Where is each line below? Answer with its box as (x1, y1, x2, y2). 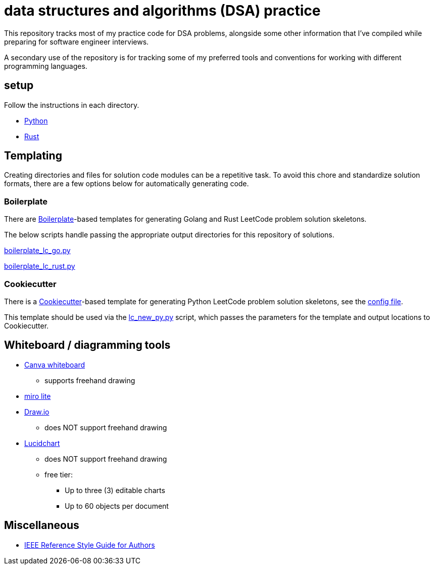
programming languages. (4, 61, 87, 70)
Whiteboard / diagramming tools (4, 339, 171, 352)
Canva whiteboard (24, 360, 85, 369)
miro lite (24, 391, 51, 400)
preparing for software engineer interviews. (4, 37, 149, 46)
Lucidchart (24, 438, 60, 448)
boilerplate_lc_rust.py (4, 262, 75, 271)
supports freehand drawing (44, 376, 135, 385)
